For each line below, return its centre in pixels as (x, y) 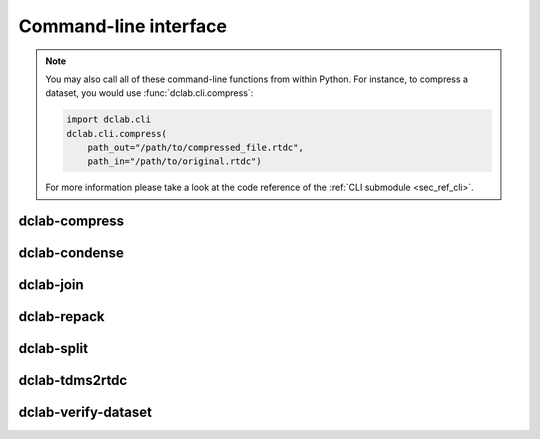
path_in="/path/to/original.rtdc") (174, 161)
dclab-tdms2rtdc (73, 380)
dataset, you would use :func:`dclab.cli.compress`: (149, 93)
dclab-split (53, 348)
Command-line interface (122, 26)
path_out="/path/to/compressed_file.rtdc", (195, 148)
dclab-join (51, 285)
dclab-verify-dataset (85, 412)
